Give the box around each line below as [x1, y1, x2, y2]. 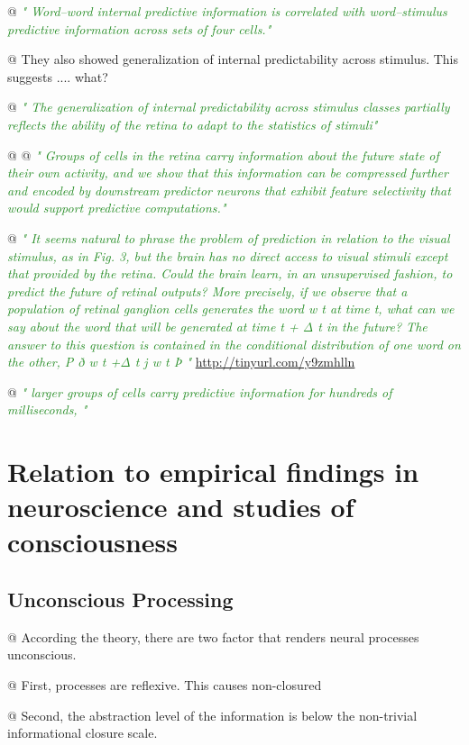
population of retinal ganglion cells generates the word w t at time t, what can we [7, 299, 455, 318]
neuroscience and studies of [7, 488, 354, 525]
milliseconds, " [7, 400, 87, 419]
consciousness [7, 523, 179, 560]
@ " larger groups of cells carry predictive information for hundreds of [7, 382, 392, 401]
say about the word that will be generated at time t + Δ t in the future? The [7, 316, 428, 335]
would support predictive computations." [7, 198, 226, 217]
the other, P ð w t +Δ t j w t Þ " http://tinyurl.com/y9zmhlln [7, 352, 355, 371]
